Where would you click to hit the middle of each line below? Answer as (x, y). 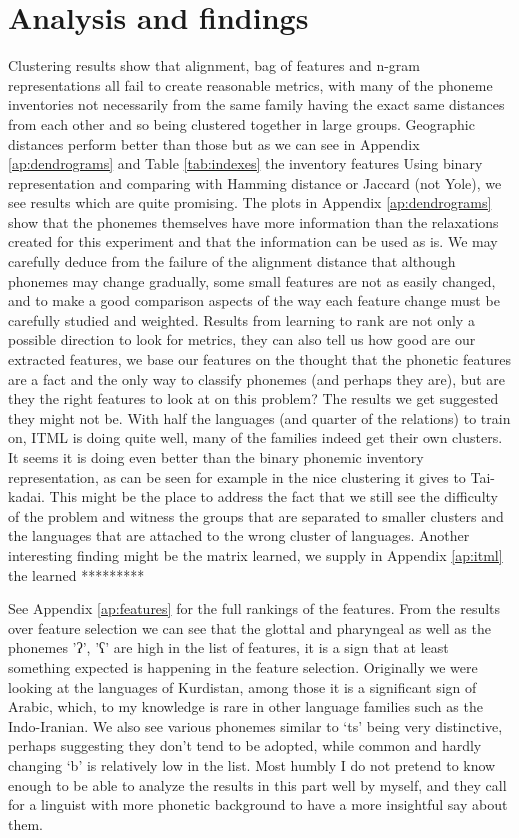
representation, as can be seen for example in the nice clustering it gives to (237, 476)
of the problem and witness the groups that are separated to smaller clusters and (256, 515)
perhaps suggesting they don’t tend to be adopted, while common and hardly (245, 745)
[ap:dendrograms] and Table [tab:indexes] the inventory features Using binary (245, 163)
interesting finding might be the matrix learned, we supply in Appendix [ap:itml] (255, 554)
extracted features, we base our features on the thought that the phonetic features (259, 359)
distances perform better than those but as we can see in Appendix (214, 143)
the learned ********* (76, 574)
